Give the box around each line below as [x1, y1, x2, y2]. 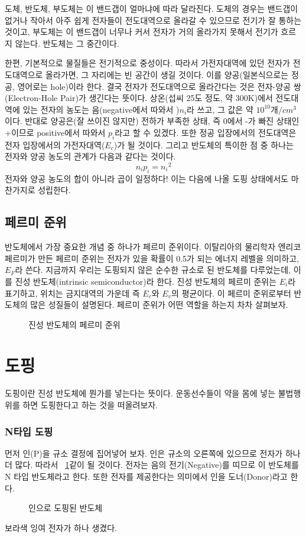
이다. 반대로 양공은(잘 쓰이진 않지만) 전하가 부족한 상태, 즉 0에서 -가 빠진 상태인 [5, 115, 300, 127]
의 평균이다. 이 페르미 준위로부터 [171, 287, 291, 299]
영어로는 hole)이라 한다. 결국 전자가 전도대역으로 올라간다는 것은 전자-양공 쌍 [17, 80, 301, 92]
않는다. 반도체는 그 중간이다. [15, 37, 119, 49]
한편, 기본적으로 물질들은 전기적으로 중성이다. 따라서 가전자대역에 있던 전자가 [5, 57, 290, 69]
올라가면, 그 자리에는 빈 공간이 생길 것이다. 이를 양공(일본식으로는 [45, 68, 289, 80]
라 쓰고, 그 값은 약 [187, 103, 253, 115]
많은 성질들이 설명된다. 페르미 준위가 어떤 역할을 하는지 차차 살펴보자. [30, 298, 288, 311]
